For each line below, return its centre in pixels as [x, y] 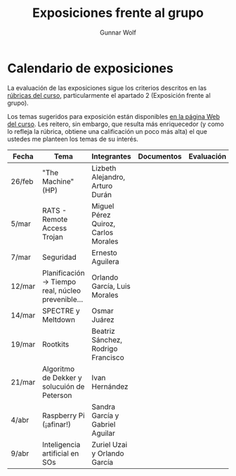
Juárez [103, 320]
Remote [55, 219]
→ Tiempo [59, 282]
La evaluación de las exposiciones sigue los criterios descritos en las [107, 88]
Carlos [103, 232]
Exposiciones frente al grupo [118, 13]
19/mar [23, 344]
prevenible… [63, 299]
